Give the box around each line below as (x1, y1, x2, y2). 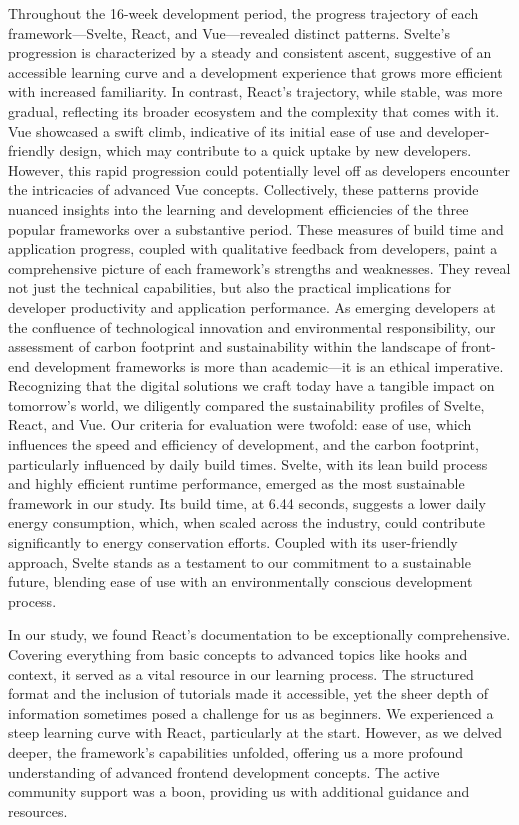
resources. (8, 800, 68, 821)
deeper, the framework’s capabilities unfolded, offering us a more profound (8, 741, 464, 762)
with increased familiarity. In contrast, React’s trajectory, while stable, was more (8, 81, 503, 102)
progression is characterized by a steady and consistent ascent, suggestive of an (8, 42, 492, 63)
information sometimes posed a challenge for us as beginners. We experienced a (8, 702, 494, 723)
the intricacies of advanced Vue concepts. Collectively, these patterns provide (8, 179, 479, 200)
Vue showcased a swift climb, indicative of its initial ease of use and (8, 120, 423, 141)
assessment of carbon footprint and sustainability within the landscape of (8, 336, 457, 357)
